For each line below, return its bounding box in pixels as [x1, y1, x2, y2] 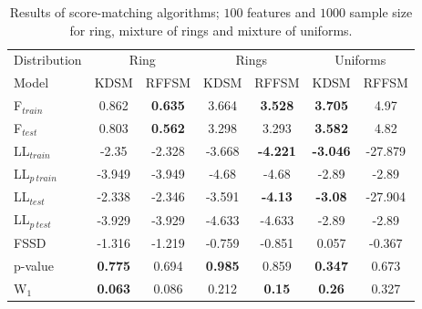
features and [247, 3, 316, 21]
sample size [349, 3, 413, 21]
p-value [14, 255, 54, 274]
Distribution [14, 50, 82, 69]
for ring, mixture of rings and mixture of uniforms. [69, 20, 353, 39]
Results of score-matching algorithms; [9, 3, 220, 21]
